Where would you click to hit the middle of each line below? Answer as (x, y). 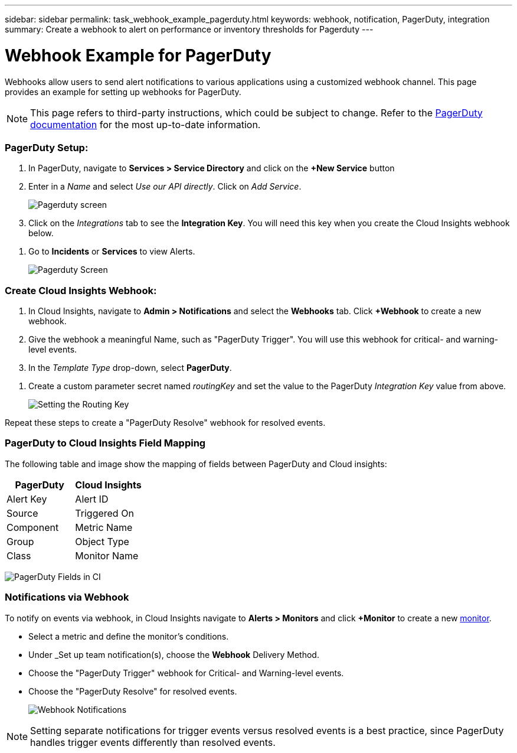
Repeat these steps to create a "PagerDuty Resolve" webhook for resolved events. (165, 423)
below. (41, 233)
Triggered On (104, 513)
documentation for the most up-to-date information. (145, 124)
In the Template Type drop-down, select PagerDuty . (130, 368)
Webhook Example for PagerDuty (138, 55)
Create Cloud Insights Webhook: (81, 290)
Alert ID (92, 499)
